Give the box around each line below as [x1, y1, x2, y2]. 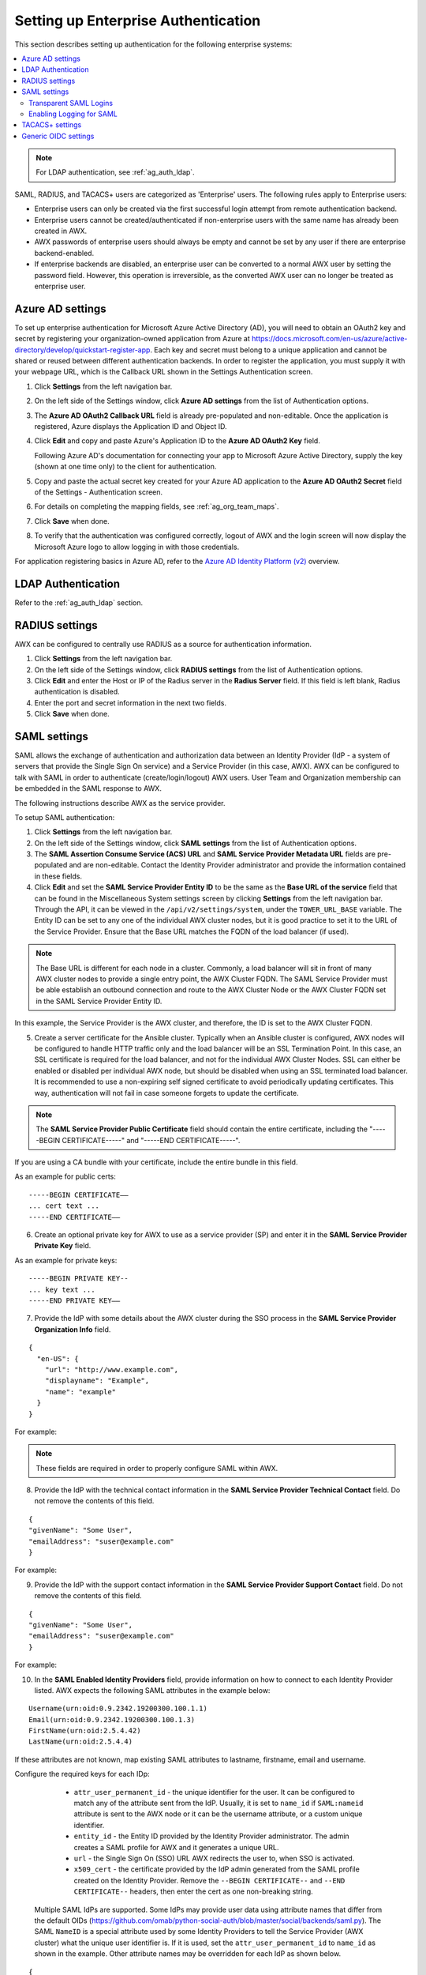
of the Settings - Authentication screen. [34, 487, 163, 497]
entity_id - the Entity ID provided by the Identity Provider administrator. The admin [73, 1831, 350, 1841]
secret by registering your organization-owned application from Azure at [14, 334, 250, 344]
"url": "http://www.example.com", [44, 1365, 179, 1374]
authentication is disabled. [34, 687, 120, 697]
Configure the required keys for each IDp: [14, 1770, 150, 1779]
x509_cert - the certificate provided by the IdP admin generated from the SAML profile [73, 1864, 361, 1874]
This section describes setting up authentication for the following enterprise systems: [14, 39, 293, 49]
